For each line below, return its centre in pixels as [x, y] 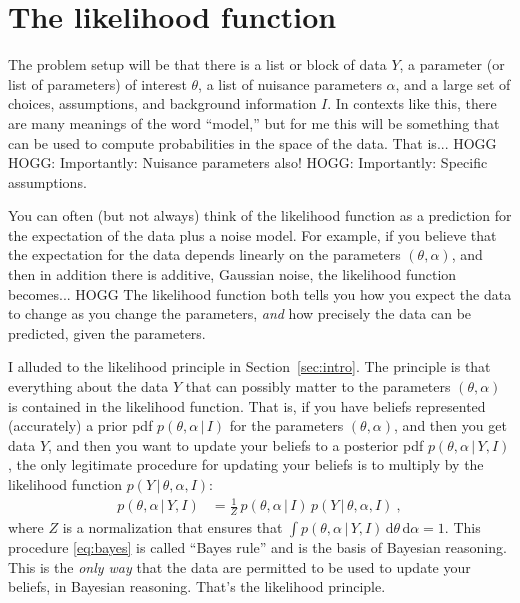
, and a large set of [453, 83]
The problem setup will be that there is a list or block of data [197, 64]
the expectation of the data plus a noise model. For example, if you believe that [252, 234]
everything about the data [88, 386]
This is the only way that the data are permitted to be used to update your [239, 566]
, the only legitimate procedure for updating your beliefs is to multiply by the [246, 464]
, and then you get [450, 425]
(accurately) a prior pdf [80, 425]
